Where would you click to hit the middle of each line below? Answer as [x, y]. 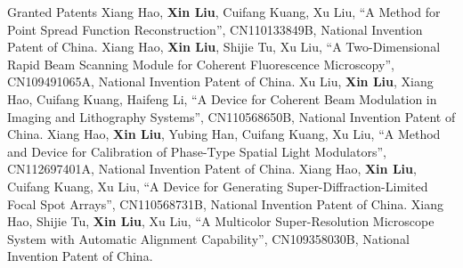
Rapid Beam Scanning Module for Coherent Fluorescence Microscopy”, [201, 64]
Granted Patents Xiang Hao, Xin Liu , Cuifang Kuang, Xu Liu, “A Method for [224, 12]
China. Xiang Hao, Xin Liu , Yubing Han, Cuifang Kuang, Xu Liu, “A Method [224, 134]
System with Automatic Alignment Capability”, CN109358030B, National [208, 238]
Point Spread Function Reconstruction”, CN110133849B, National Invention [215, 29]
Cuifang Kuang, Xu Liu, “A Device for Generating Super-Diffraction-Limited [218, 186]
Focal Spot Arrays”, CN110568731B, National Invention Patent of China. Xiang [225, 203]
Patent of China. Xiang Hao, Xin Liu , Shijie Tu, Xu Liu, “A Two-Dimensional [224, 47]
